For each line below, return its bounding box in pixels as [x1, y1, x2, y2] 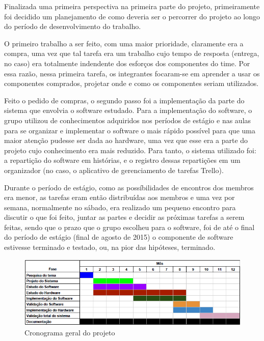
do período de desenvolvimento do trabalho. [4, 21, 141, 32]
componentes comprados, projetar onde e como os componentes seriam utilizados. [4, 78, 259, 89]
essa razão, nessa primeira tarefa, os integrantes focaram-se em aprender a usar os [4, 68, 260, 78]
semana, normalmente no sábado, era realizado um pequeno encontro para [4, 202, 236, 212]
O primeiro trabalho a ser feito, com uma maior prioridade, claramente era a [4, 38, 244, 48]
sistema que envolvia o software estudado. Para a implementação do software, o [4, 105, 252, 116]
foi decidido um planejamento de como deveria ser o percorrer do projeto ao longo [4, 11, 260, 21]
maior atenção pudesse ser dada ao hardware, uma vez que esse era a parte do [4, 135, 248, 146]
